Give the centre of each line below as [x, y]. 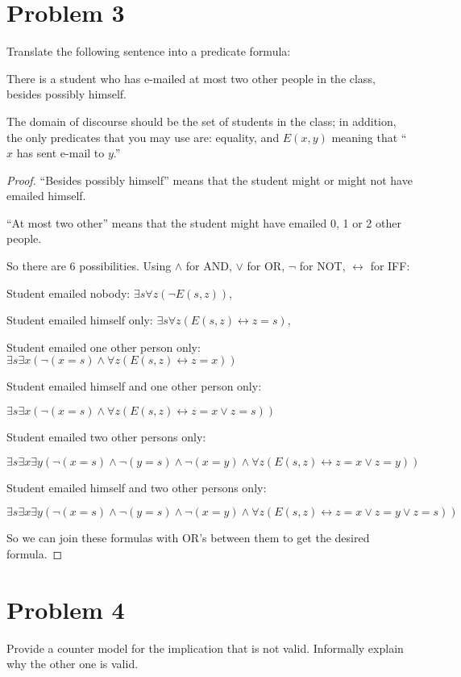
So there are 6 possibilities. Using [89, 266]
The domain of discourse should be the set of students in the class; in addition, [201, 121]
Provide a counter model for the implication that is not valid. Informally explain [205, 648]
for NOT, [322, 266]
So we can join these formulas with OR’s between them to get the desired [188, 538]
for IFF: [390, 266]
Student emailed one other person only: [104, 347]
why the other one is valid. [73, 664]
